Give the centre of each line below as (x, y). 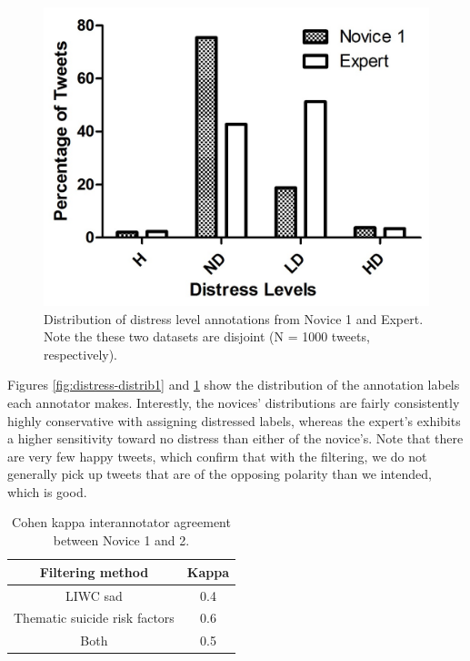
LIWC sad (94, 595)
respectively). (81, 354)
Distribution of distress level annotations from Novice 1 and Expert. (234, 318)
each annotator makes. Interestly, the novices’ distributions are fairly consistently (234, 402)
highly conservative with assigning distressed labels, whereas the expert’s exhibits (234, 420)
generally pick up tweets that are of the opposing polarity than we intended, (220, 474)
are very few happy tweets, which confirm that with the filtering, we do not (217, 456)
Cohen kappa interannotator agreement (121, 522)
